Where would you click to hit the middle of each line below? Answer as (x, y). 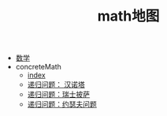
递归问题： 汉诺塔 (56, 84)
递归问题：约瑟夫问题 (62, 104)
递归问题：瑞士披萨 (59, 95)
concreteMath (38, 67)
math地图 (128, 16)
